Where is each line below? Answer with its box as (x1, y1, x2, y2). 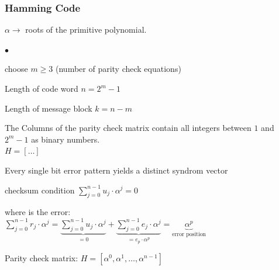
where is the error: (5, 206, 71, 218)
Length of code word (5, 82, 78, 94)
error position (172, 231, 206, 237)
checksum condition (5, 184, 75, 196)
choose (5, 63, 28, 75)
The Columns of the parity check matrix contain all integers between (5, 122, 252, 134)
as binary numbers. (31, 133, 100, 145)
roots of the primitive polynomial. (25, 23, 147, 36)
